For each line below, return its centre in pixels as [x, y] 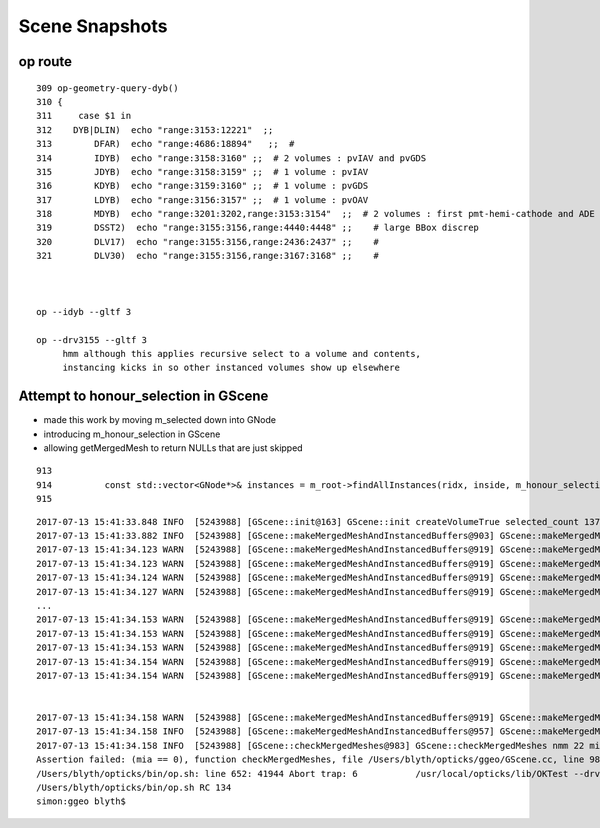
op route [45, 61]
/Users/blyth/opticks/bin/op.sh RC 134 [134, 788]
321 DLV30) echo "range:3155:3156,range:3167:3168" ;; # [207, 256]
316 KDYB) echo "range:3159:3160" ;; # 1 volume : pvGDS [202, 186]
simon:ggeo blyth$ [81, 801]
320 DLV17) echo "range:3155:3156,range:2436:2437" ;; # [207, 241]
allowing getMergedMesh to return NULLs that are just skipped [173, 448]
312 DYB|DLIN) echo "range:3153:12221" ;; [155, 129]
